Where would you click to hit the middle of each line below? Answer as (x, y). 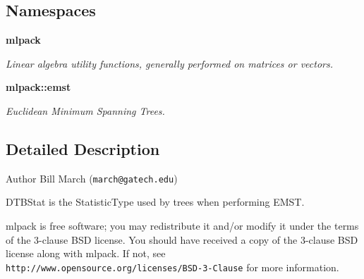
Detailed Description (83, 148)
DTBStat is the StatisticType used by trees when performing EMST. (155, 202)
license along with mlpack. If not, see (86, 253)
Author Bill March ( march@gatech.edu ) (92, 178)
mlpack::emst (38, 87)
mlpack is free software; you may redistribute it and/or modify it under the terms (182, 226)
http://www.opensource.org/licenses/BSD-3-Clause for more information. (172, 267)
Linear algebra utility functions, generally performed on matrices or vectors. (170, 63)
